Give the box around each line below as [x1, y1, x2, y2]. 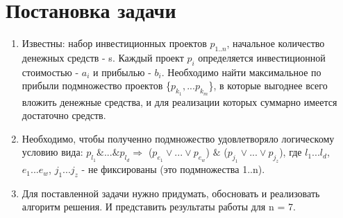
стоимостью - [22, 64, 79, 79]
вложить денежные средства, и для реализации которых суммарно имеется [22, 94, 337, 109]
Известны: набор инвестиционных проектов [22, 36, 207, 51]
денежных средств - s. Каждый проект [22, 50, 184, 64]
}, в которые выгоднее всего [208, 78, 328, 93]
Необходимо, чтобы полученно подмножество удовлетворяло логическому [22, 131, 335, 145]
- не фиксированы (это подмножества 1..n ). [81, 162, 265, 176]
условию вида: [22, 145, 83, 159]
